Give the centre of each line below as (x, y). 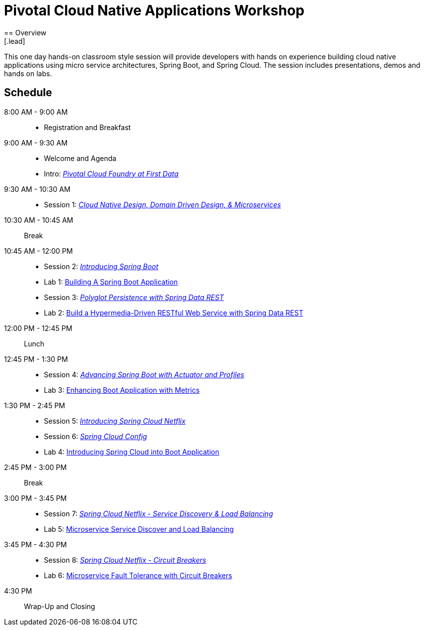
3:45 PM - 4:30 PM (35, 544)
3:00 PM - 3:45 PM (35, 498)
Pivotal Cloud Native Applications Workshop (154, 10)
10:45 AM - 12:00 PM (38, 251)
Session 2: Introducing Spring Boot (101, 266)
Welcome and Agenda (80, 158)
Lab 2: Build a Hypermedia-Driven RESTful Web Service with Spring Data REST (174, 313)
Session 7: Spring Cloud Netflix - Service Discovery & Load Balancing (159, 513)
